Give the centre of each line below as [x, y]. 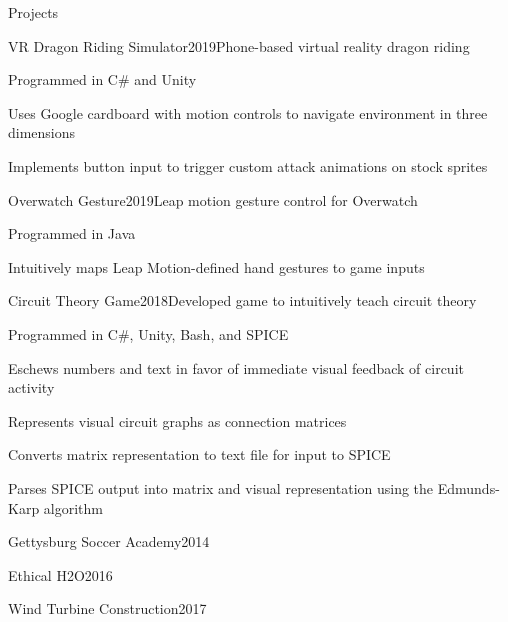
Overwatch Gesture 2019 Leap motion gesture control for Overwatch [213, 199]
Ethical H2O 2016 [60, 574]
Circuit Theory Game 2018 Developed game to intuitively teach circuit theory [242, 300]
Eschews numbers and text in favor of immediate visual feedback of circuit [236, 367]
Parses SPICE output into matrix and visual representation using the [221, 487]
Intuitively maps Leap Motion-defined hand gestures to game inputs [216, 266]
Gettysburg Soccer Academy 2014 [109, 541]
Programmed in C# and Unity [102, 79]
